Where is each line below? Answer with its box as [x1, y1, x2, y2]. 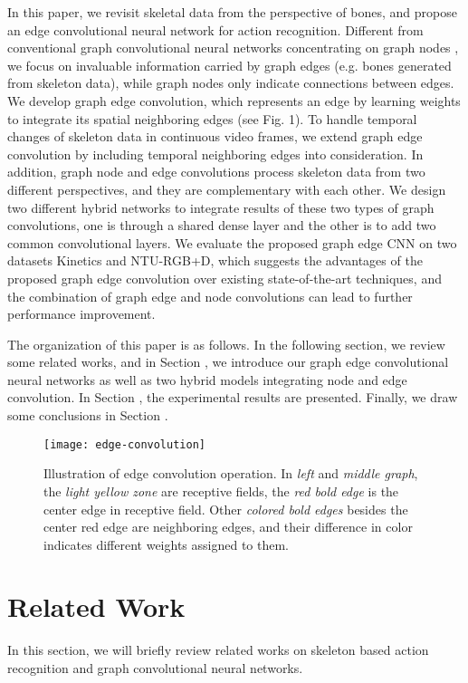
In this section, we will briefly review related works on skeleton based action [7, 640, 429, 659]
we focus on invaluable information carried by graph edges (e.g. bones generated [7, 55, 452, 74]
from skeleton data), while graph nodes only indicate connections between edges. [7, 73, 454, 92]
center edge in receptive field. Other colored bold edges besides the [43, 499, 408, 518]
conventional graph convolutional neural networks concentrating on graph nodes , [7, 38, 459, 57]
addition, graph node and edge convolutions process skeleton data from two [7, 162, 425, 181]
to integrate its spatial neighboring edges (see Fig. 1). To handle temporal [7, 109, 417, 128]
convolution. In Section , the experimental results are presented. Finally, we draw [7, 388, 458, 407]
